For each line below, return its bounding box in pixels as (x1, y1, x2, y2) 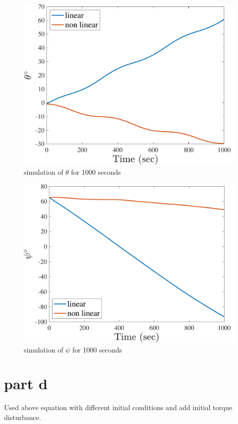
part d (4, 373, 48, 394)
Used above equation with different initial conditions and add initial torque (4, 402, 233, 413)
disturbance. (4, 412, 41, 422)
